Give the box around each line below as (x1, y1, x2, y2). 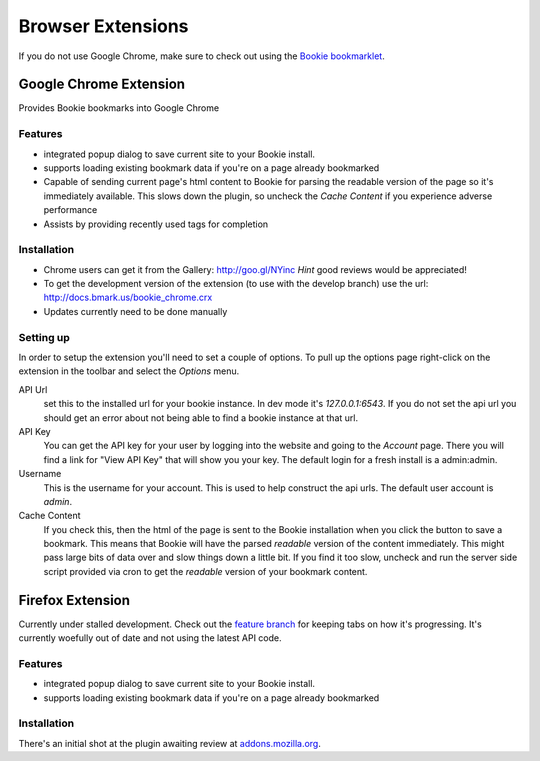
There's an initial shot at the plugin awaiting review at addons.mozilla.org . (18, 737, 322, 749)
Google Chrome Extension (18, 76, 185, 93)
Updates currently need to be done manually (43, 305, 228, 317)
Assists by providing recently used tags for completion (43, 218, 269, 230)
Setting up (18, 330, 70, 344)
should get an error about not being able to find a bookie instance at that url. (43, 411, 359, 424)
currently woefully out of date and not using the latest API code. (18, 632, 282, 644)
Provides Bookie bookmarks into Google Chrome (18, 102, 220, 114)
